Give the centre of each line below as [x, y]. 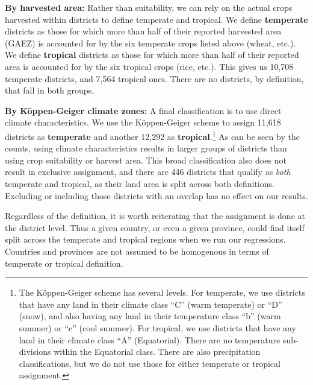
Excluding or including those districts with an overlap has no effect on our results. [156, 195]
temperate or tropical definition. [64, 263]
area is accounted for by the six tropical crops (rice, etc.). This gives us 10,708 [149, 66]
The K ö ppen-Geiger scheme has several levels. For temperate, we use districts [162, 292]
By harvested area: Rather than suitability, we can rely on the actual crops [149, 7]
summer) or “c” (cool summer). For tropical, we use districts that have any [157, 327]
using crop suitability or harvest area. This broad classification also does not [146, 160]
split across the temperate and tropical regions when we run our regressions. [145, 239]
